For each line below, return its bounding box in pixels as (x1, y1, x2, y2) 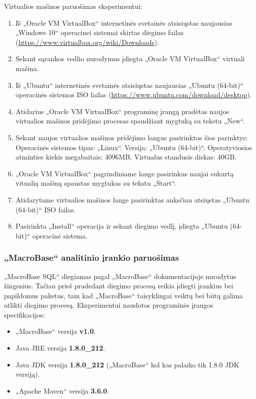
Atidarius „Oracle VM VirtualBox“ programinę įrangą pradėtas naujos (15, 106, 229, 116)
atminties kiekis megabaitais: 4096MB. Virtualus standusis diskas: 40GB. (15, 152, 237, 162)
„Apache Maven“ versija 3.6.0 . (15, 385, 109, 396)
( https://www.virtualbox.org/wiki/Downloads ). (15, 37, 159, 47)
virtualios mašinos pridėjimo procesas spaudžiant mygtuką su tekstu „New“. (15, 116, 245, 126)
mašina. (15, 63, 39, 73)
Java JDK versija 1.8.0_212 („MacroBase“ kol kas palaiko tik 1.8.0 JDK (15, 359, 239, 369)
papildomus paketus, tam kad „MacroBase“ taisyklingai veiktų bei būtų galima (4, 290, 243, 300)
